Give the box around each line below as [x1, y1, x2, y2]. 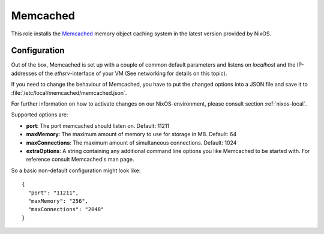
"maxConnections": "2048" [28, 206, 104, 213]
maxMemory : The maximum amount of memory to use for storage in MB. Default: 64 [26, 131, 237, 138]
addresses [11, 70, 37, 77]
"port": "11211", [28, 189, 79, 196]
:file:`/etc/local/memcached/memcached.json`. [11, 89, 127, 96]
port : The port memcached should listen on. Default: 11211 [26, 122, 170, 129]
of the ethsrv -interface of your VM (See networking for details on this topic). [38, 70, 227, 77]
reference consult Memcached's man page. [26, 156, 134, 163]
